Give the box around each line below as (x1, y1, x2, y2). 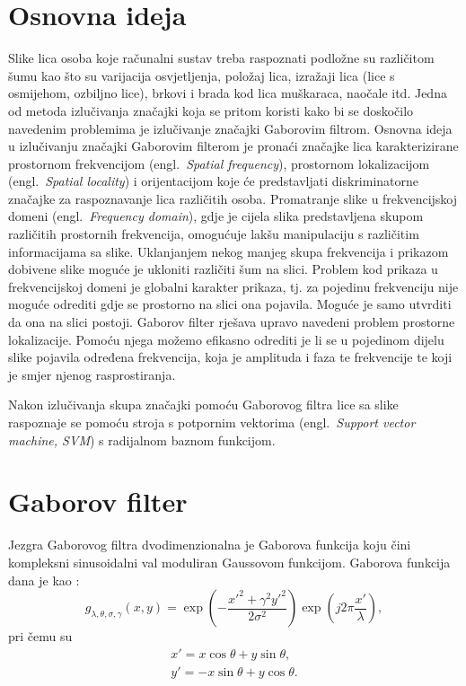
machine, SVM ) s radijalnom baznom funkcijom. (8, 430, 276, 449)
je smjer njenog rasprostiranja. (8, 365, 176, 383)
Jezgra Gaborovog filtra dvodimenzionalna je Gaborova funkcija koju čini (8, 535, 411, 554)
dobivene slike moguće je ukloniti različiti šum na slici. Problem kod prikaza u (8, 259, 438, 278)
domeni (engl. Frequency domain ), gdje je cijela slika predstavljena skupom (8, 207, 424, 225)
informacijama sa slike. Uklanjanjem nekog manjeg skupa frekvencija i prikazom (8, 242, 449, 260)
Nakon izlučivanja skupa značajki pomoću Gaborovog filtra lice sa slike (8, 395, 399, 414)
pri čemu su (8, 627, 73, 646)
